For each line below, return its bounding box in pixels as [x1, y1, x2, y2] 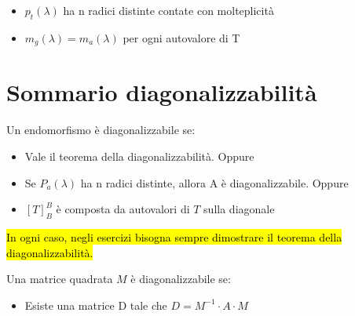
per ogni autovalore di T [123, 29, 240, 45]
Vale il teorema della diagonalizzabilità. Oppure [24, 147, 254, 164]
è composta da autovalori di [56, 201, 190, 217]
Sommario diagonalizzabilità [6, 76, 317, 108]
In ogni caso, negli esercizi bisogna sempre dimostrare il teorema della [6, 228, 342, 245]
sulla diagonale [203, 201, 275, 217]
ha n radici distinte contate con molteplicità [63, 2, 274, 18]
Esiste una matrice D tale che [24, 296, 167, 313]
